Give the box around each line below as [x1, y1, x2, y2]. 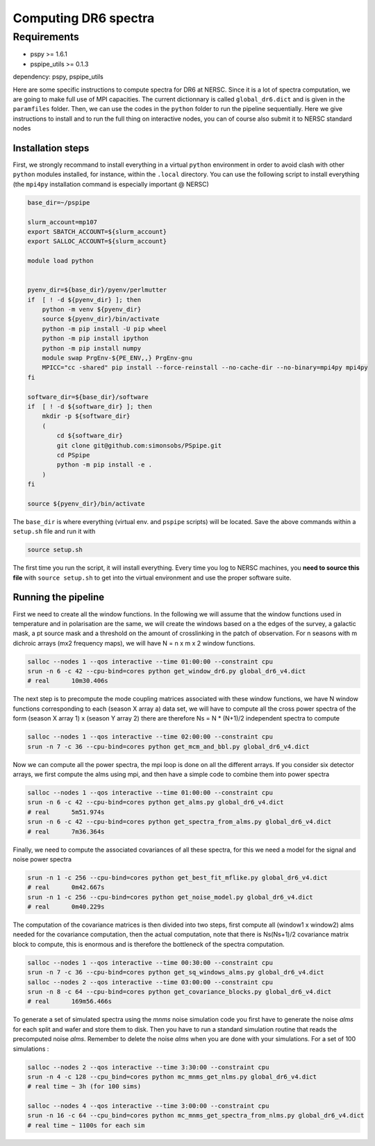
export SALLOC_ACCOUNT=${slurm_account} [27, 237, 167, 246]
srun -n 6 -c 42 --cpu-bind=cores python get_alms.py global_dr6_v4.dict [27, 798, 284, 807]
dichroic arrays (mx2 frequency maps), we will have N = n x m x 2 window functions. [12, 639, 256, 647]
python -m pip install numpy [42, 344, 142, 352]
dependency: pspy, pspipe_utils [12, 73, 103, 81]
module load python [27, 257, 94, 265]
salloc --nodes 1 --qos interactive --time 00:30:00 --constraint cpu [27, 959, 274, 966]
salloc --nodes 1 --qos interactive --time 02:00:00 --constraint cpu [27, 733, 274, 741]
